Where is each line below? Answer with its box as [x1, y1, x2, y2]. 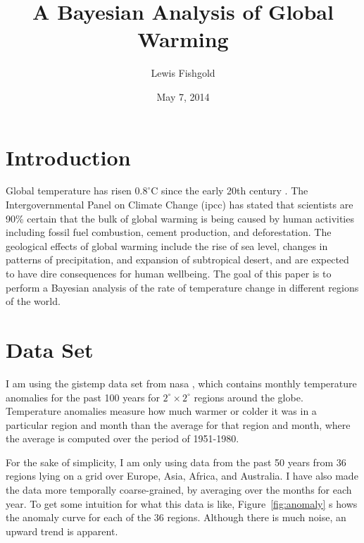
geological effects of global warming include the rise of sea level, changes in [6, 238, 328, 253]
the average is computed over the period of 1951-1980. [6, 431, 239, 446]
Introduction [6, 142, 131, 171]
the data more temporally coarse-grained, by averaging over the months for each [6, 482, 352, 497]
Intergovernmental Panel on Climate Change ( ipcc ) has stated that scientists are [6, 197, 353, 212]
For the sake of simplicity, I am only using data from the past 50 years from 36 [6, 454, 346, 469]
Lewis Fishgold [151, 65, 215, 80]
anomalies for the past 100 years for [6, 389, 160, 404]
